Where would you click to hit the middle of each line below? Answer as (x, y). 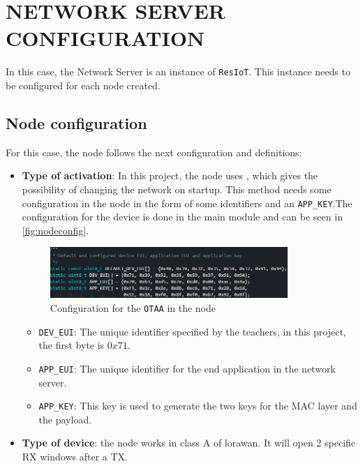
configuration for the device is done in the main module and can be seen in (182, 217)
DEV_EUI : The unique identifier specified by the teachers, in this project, (192, 331)
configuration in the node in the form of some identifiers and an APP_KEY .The (187, 203)
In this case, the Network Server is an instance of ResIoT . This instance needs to (178, 72)
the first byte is (72, 345)
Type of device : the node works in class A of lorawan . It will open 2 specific (189, 443)
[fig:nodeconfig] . (55, 230)
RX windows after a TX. (75, 457)
